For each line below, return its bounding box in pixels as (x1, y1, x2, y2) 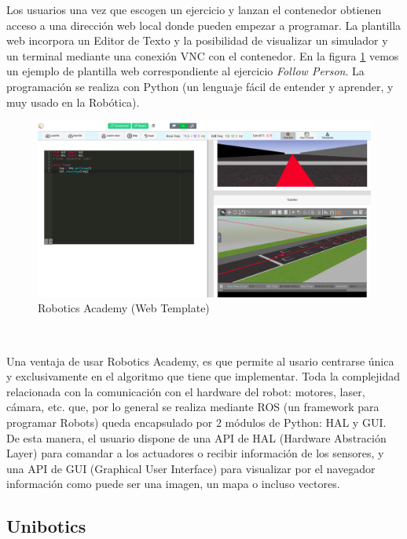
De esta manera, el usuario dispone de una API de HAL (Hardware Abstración (6, 429, 387, 446)
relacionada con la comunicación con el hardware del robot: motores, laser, (6, 383, 365, 399)
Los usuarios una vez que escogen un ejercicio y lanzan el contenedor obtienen (6, 2, 382, 17)
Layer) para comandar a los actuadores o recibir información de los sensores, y (6, 445, 384, 461)
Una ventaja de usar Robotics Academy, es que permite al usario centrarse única (6, 352, 394, 369)
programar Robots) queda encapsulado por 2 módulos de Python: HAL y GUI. (6, 413, 387, 430)
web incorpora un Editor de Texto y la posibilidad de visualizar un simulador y (6, 32, 388, 49)
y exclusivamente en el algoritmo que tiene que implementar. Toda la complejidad (6, 368, 401, 384)
